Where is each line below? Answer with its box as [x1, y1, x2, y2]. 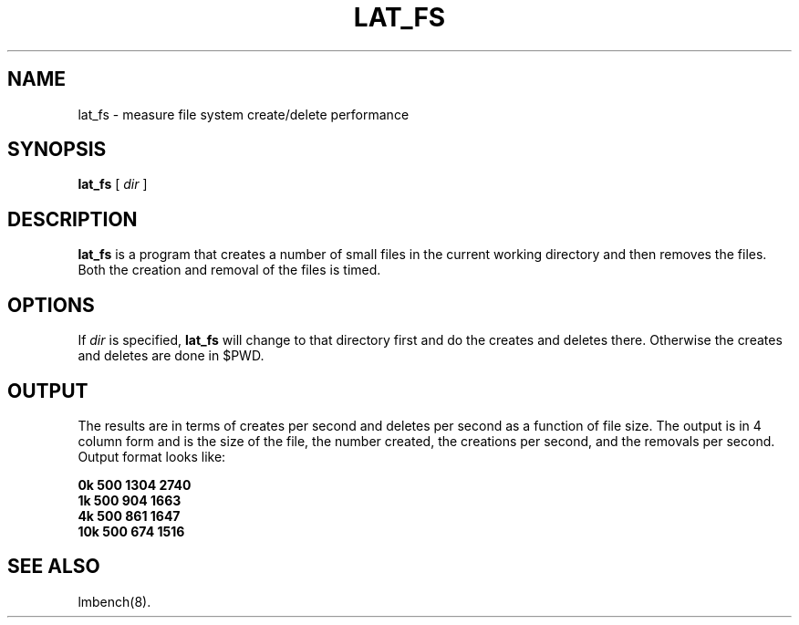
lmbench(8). [78, 593, 151, 609]
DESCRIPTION [7, 207, 138, 231]
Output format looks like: [78, 448, 226, 464]
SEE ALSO [7, 555, 100, 578]
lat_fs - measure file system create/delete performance [78, 106, 410, 122]
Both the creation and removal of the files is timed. [78, 262, 381, 278]
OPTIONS [7, 293, 95, 317]
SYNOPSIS [7, 138, 107, 161]
